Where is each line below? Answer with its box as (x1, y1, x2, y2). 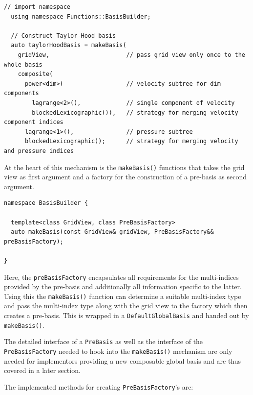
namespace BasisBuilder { (4, 199, 88, 207)
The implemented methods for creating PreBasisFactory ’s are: (4, 381, 193, 392)
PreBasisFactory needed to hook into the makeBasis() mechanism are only (4, 346, 232, 356)
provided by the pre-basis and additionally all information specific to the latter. (4, 281, 242, 292)
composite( (18, 71, 53, 78)
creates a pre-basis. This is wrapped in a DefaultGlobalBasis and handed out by (4, 310, 249, 320)
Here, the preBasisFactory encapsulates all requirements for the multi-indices (4, 272, 239, 282)
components (4, 90, 39, 97)
